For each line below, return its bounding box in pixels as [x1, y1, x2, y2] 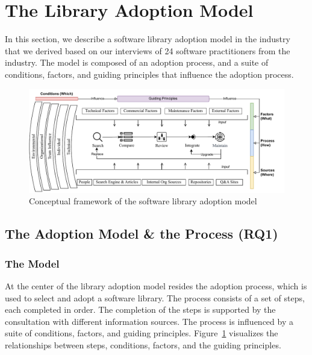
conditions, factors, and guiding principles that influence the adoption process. [5, 68, 294, 80]
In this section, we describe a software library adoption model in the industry [5, 33, 290, 45]
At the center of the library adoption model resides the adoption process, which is [5, 279, 307, 292]
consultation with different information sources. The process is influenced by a [5, 315, 293, 327]
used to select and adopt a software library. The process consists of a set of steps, [5, 291, 305, 304]
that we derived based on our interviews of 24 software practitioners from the [5, 44, 290, 57]
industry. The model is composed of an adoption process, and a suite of [5, 56, 269, 69]
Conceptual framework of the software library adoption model [29, 195, 257, 207]
